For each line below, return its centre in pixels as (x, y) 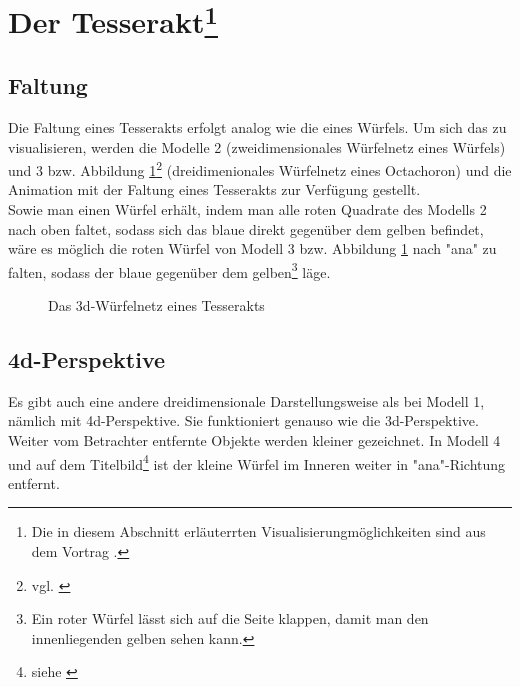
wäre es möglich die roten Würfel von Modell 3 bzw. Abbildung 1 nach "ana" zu (252, 248)
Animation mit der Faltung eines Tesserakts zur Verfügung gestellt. (214, 189)
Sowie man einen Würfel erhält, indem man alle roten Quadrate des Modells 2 (247, 208)
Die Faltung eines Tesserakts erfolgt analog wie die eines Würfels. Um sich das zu (257, 126)
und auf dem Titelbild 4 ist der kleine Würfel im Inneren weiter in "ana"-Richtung (257, 462)
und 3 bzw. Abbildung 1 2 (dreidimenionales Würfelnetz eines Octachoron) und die (260, 168)
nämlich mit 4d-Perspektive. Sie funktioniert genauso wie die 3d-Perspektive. (243, 420)
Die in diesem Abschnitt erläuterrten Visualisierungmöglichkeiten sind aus (258, 531)
